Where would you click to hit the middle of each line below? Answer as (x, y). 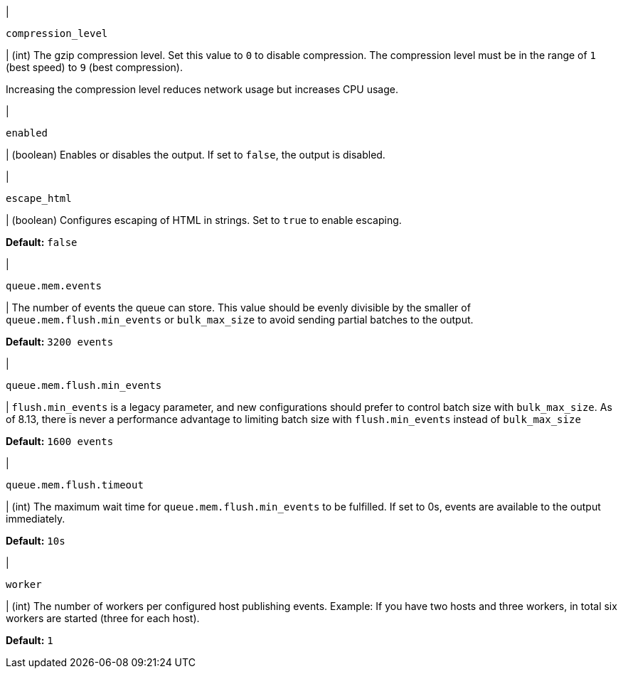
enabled (27, 133)
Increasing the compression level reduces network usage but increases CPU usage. (202, 89)
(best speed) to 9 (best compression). (94, 67)
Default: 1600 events (60, 441)
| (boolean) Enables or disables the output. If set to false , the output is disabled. (196, 155)
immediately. (36, 519)
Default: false (42, 242)
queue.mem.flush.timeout (75, 485)
